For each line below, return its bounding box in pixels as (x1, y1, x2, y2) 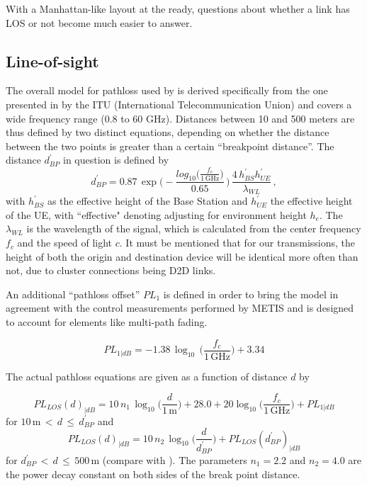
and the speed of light (17, 235, 113, 250)
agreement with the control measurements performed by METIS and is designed (6, 300, 354, 315)
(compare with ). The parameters (102, 453, 247, 468)
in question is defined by (62, 152, 169, 167)
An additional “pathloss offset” (6, 286, 140, 301)
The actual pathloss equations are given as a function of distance (6, 368, 288, 383)
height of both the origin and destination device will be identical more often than (6, 249, 358, 264)
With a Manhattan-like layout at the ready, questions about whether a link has (6, 1, 350, 16)
